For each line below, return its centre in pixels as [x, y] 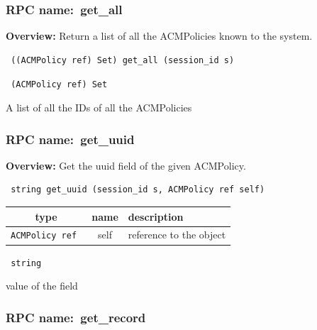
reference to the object [177, 235]
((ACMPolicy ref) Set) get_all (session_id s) [123, 60]
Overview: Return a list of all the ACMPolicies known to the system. [159, 36]
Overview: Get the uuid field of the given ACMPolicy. [126, 165]
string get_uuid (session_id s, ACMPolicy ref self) [138, 190]
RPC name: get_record [76, 317]
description [156, 216]
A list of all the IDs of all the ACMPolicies [99, 108]
